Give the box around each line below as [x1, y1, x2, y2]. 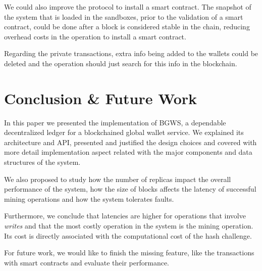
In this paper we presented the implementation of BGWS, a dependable [4, 117, 226, 127]
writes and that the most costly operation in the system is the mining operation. [4, 220, 253, 231]
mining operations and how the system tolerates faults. [4, 193, 174, 204]
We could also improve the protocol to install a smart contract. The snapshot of [4, 2, 251, 12]
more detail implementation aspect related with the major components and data [4, 147, 252, 157]
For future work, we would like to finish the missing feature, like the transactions [4, 247, 254, 258]
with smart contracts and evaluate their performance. [4, 257, 170, 267]
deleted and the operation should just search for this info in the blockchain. [4, 58, 237, 68]
